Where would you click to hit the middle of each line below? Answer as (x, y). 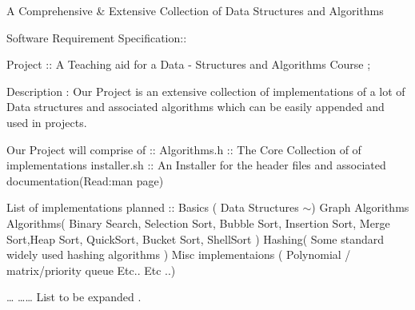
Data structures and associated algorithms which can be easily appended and (196, 107)
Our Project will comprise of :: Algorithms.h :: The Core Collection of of (184, 149)
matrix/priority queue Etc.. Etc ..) (91, 270)
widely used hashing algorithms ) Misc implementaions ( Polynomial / (179, 254)
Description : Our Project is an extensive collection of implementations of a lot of (206, 91)
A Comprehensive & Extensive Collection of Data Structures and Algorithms (195, 10)
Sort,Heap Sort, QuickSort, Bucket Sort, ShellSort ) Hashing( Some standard (195, 238)
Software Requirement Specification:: (97, 37)
